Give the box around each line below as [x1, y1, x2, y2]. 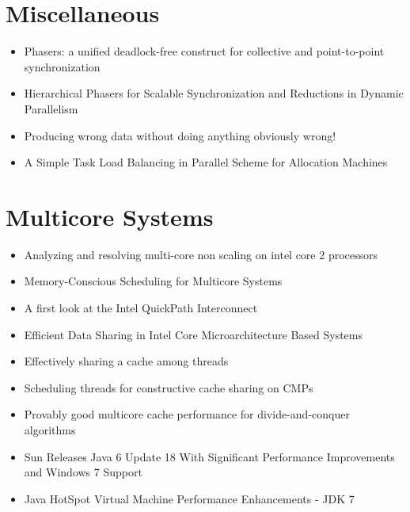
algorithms [24, 421, 76, 437]
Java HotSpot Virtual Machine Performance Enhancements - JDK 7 [24, 490, 355, 506]
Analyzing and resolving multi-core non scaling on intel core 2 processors [24, 246, 378, 262]
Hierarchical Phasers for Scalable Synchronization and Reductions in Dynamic [24, 85, 404, 101]
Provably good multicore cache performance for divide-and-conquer [24, 406, 350, 422]
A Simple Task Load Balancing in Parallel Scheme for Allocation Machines [24, 154, 388, 170]
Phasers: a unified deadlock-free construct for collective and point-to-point [24, 43, 385, 59]
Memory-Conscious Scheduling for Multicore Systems [24, 273, 283, 289]
